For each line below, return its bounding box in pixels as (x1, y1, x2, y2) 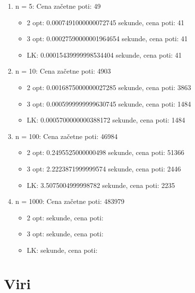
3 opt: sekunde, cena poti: (27, 229, 104, 239)
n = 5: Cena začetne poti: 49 (15, 1, 101, 11)
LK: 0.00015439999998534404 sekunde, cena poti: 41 (27, 49, 182, 60)
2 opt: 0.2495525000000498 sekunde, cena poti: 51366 (27, 147, 184, 157)
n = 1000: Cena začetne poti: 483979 (15, 196, 124, 206)
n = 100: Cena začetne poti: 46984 (15, 131, 118, 141)
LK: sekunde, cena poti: (27, 245, 98, 255)
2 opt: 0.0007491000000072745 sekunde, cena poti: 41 (27, 17, 184, 27)
